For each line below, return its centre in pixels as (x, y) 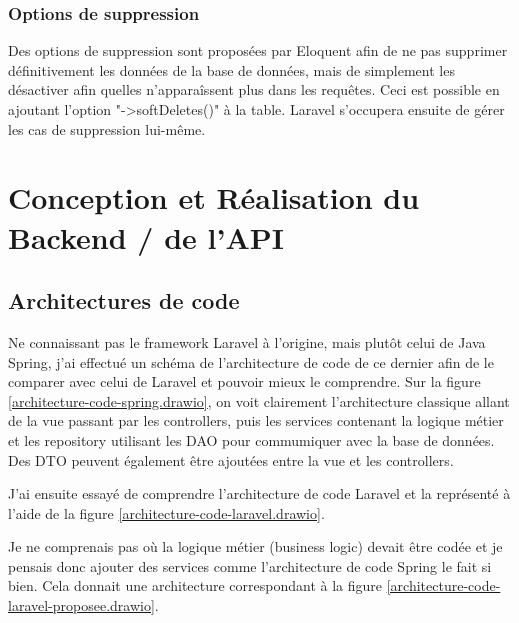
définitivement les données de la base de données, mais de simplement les (231, 69)
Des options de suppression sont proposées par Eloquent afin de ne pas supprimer (258, 50)
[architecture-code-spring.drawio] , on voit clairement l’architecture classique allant (259, 400)
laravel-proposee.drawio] (81, 605)
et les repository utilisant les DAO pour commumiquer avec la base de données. (251, 439)
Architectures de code (124, 300)
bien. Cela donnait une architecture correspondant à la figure (195, 585)
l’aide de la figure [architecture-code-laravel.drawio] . (166, 512)
